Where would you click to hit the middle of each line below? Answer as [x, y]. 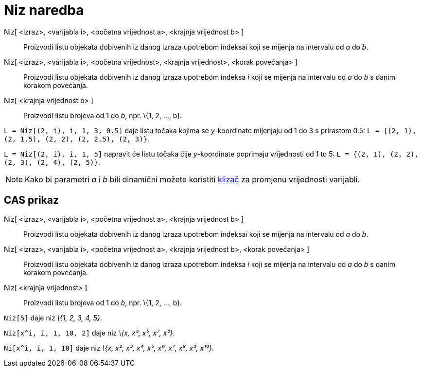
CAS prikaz [32, 200]
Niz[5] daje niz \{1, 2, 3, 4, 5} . [53, 318]
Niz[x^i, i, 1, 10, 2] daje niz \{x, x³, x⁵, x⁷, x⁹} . [89, 333]
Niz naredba [44, 10]
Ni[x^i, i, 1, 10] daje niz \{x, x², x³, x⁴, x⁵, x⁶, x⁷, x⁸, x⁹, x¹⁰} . [109, 348]
